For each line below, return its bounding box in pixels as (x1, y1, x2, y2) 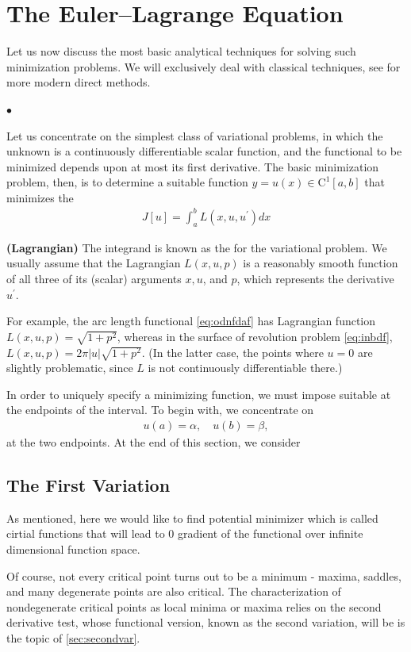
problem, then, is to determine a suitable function (6, 174, 248, 190)
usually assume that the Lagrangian (6, 255, 181, 271)
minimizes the (6, 189, 74, 205)
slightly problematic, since (6, 359, 133, 376)
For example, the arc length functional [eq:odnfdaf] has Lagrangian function (6, 313, 376, 329)
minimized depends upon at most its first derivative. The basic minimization (6, 158, 379, 175)
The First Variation (6, 473, 171, 497)
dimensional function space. (6, 541, 140, 558)
